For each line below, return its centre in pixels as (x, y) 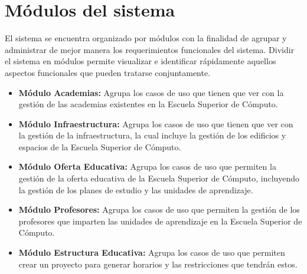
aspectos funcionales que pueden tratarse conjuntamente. (108, 72)
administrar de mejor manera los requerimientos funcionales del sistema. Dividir (150, 49)
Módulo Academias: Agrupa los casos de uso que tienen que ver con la (151, 92)
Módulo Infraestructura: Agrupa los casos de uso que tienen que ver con (156, 123)
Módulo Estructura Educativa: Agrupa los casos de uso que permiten (152, 252)
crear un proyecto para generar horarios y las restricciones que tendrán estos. (158, 264)
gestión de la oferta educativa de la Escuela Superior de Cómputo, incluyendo (159, 178)
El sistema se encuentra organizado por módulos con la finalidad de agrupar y (146, 38)
